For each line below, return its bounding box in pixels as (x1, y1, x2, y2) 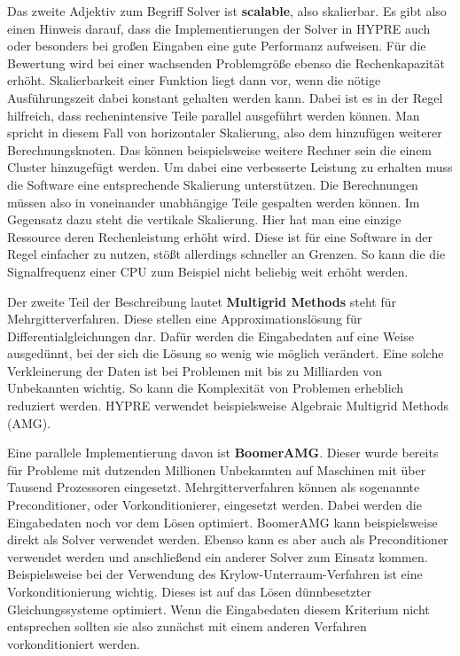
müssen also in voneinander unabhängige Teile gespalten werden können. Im (7, 192, 420, 211)
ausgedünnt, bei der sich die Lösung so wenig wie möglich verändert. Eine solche (7, 344, 444, 363)
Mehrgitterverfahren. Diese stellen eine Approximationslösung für (7, 309, 363, 328)
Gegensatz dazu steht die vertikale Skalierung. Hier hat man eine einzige (7, 210, 402, 229)
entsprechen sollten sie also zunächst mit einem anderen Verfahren (7, 617, 367, 636)
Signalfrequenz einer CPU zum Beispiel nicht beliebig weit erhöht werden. (7, 262, 409, 280)
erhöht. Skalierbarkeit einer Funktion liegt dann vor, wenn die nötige (7, 71, 381, 90)
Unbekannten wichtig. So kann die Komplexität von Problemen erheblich (7, 379, 404, 397)
